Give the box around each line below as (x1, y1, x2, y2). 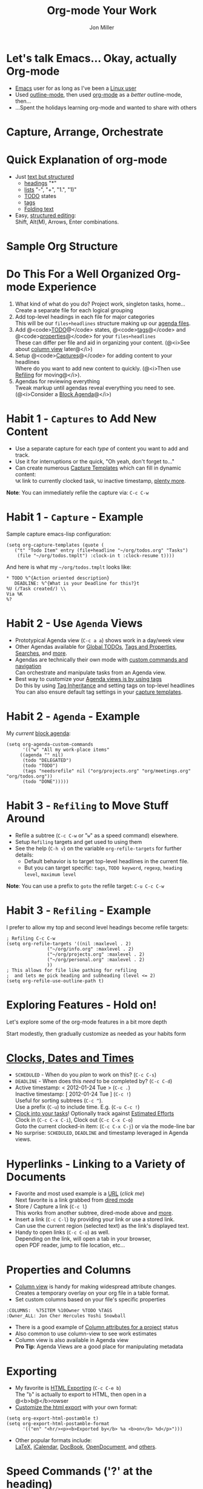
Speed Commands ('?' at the (6, 1465, 153, 1478)
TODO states (24, 192, 56, 199)
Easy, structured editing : (15, 211, 76, 219)
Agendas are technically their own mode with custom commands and (15, 656, 188, 663)
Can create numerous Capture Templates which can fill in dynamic (15, 464, 182, 471)
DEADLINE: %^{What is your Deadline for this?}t (14, 580, 139, 586)
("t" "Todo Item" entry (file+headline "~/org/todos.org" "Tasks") (14, 547, 188, 553)
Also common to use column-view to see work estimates (15, 1330, 158, 1337)
